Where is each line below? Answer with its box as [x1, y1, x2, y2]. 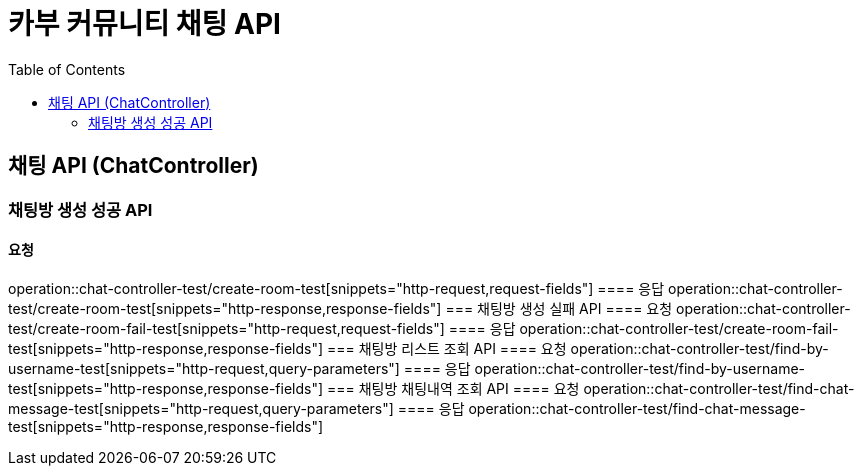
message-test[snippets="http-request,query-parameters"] [8, 399, 394, 417]
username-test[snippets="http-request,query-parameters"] [8, 359, 400, 377]
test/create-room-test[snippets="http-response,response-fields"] [8, 299, 442, 317]
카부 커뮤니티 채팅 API [8, 7, 281, 41]
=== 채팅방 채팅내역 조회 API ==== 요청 [326, 379, 580, 397]
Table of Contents [8, 60, 126, 78]
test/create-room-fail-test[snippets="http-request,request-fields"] [8, 319, 445, 337]
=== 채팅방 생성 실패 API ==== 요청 [445, 299, 673, 317]
